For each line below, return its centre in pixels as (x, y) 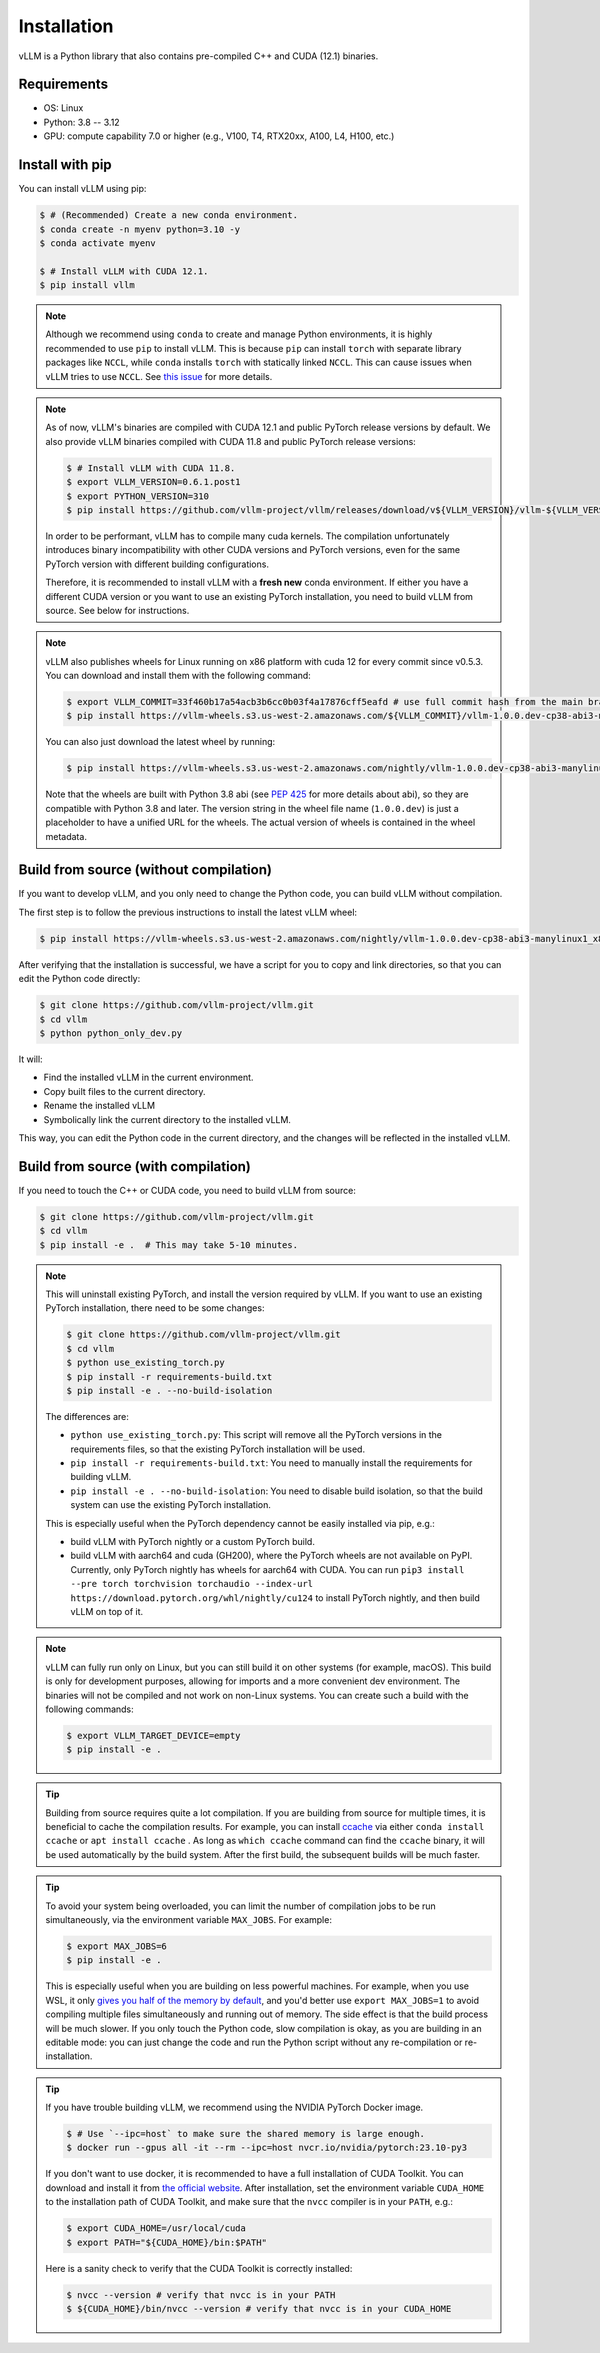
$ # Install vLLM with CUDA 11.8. (151, 468)
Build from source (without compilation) (145, 870)
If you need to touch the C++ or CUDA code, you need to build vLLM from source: (187, 1190)
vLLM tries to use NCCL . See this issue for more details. (159, 376)
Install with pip (65, 165)
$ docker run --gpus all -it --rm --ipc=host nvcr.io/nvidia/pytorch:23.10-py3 (267, 2148)
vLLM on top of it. (107, 1611)
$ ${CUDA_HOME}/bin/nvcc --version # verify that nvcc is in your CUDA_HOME (259, 2308)
